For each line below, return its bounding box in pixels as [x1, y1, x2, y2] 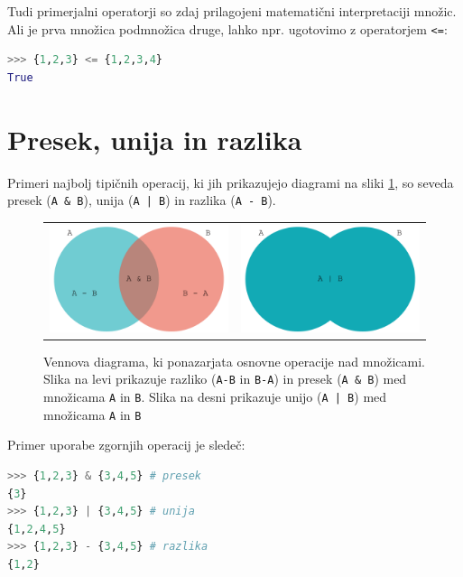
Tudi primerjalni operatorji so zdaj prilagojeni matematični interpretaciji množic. [7, 2, 457, 20]
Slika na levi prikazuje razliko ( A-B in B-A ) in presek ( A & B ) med [43, 369, 407, 388]
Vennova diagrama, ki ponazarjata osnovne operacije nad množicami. [43, 351, 425, 370]
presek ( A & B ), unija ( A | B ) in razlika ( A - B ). [7, 191, 276, 209]
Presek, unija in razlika [7, 120, 302, 157]
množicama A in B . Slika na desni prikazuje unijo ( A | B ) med [43, 387, 387, 406]
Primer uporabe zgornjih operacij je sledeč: [7, 435, 245, 454]
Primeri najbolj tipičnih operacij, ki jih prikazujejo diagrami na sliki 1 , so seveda [7, 172, 454, 191]
